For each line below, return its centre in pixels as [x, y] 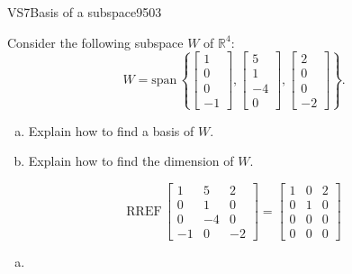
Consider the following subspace [95, 42]
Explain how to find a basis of [111, 130]
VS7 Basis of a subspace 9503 [85, 12]
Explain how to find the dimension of [131, 161]
